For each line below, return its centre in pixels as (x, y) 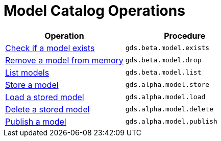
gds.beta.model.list (163, 73)
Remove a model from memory (64, 60)
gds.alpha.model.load (165, 97)
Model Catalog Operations (94, 11)
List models (27, 72)
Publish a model (36, 121)
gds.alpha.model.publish (171, 122)
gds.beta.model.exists (167, 48)
